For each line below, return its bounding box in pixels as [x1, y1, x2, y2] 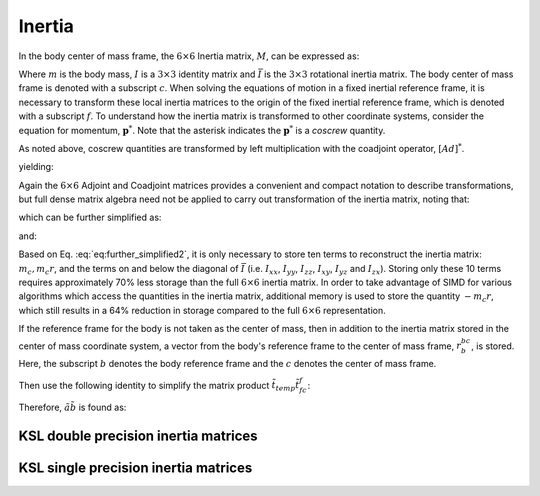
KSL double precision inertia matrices [18, 427, 259, 444]
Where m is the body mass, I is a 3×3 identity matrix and [18, 68, 256, 80]
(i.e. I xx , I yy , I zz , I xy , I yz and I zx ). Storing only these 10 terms [246, 262, 502, 277]
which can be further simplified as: [18, 211, 162, 224]
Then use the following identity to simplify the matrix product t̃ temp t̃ [18, 379, 300, 394]
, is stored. [471, 340, 515, 352]
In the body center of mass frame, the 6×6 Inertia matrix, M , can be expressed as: [18, 50, 360, 62]
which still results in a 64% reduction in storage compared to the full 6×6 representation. [18, 304, 387, 316]
